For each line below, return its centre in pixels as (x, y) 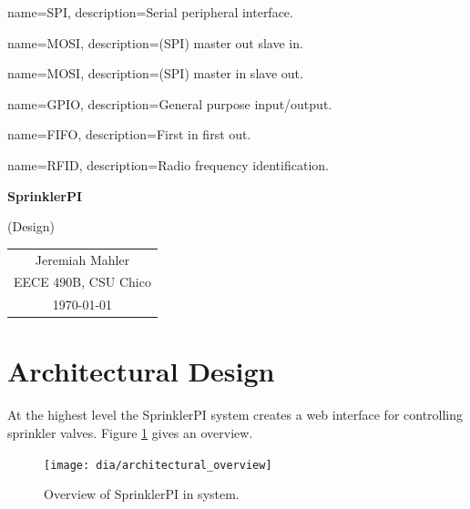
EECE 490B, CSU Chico (82, 282)
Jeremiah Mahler (82, 259)
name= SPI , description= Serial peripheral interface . (150, 12)
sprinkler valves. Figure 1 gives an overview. (130, 433)
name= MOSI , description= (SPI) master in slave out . (155, 73)
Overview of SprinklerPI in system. (142, 494)
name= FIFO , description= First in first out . (129, 134)
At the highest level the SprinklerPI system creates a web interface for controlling (235, 415)
